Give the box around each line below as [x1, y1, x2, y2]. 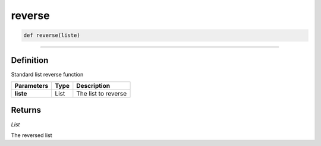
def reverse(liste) [23, 32, 80, 39]
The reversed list [11, 131, 53, 139]
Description [76, 82, 110, 90]
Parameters [14, 82, 49, 90]
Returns [11, 105, 42, 115]
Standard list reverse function [11, 71, 84, 78]
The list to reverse [76, 90, 127, 98]
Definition [11, 55, 49, 65]
